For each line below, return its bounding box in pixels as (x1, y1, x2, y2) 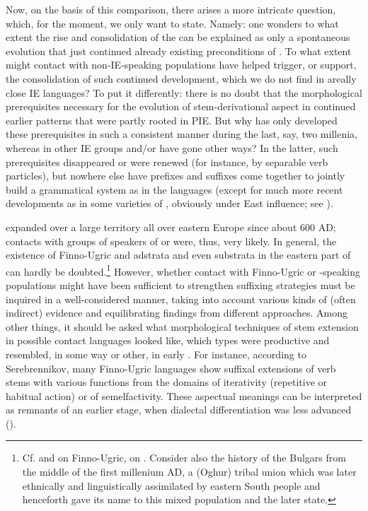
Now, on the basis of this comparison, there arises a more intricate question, (6, 2, 336, 16)
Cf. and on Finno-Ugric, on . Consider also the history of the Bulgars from (22, 450, 346, 465)
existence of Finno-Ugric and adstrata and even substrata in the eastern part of (6, 247, 351, 262)
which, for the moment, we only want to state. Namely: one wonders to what (6, 16, 339, 30)
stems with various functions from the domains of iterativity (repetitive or (6, 375, 328, 389)
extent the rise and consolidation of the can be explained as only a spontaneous (6, 30, 350, 45)
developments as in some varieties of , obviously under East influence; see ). (6, 196, 333, 211)
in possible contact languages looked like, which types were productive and (6, 333, 330, 348)
